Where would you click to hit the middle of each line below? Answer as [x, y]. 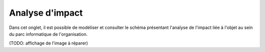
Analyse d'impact [46, 13]
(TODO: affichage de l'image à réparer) [49, 43]
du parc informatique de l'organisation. [48, 34]
